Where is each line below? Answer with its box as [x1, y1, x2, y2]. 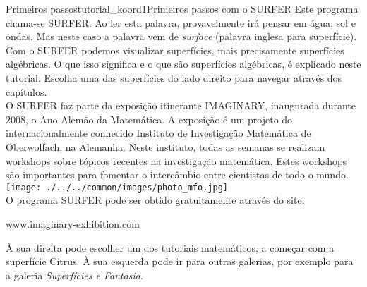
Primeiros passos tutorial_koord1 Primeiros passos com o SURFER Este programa [6, 1, 359, 16]
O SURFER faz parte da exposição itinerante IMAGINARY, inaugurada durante [6, 98, 356, 113]
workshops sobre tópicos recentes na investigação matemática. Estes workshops [6, 153, 347, 168]
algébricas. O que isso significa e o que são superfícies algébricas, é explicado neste [6, 56, 361, 71]
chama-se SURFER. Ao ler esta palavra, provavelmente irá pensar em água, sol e [6, 15, 356, 30]
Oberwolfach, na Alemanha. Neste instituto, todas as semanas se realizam [6, 139, 325, 154]
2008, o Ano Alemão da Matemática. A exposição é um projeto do [6, 111, 293, 126]
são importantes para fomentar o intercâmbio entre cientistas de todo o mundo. [6, 167, 349, 182]
